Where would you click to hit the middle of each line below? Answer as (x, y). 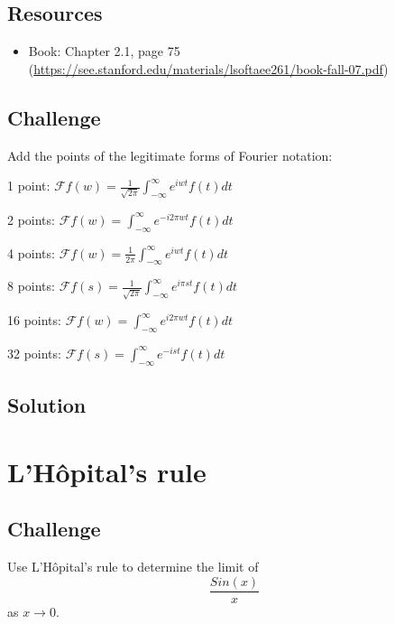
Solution (47, 405)
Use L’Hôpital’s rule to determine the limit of (133, 567)
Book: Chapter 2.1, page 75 (104, 51)
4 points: (31, 252)
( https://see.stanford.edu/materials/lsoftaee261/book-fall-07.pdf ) (208, 68)
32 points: (34, 353)
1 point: (29, 186)
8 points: (31, 286)
